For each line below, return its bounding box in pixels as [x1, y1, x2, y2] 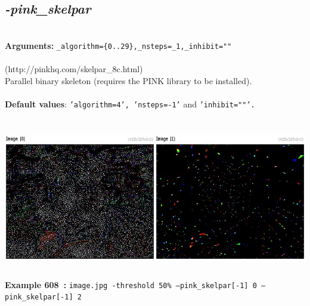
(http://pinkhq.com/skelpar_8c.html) [5, 63, 143, 75]
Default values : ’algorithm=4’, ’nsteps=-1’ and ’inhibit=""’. [5, 97, 255, 110]
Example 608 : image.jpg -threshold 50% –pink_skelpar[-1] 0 [5, 278, 257, 290]
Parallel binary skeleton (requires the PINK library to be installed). [5, 74, 252, 86]
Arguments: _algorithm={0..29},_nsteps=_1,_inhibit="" [5, 39, 232, 51]
